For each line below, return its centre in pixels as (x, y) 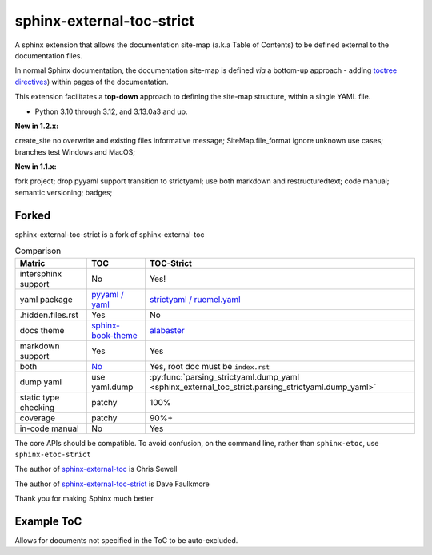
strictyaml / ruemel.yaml (195, 299)
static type (40, 397)
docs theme (42, 330)
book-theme (114, 335)
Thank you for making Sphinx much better (84, 499)
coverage (38, 418)
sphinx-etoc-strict (53, 454)
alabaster (167, 330)
